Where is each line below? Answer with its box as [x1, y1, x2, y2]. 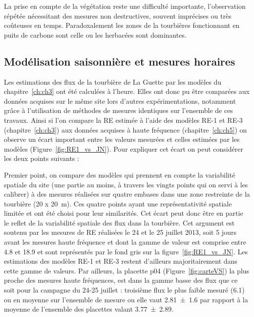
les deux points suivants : [4, 153, 79, 163]
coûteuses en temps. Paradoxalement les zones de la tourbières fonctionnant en [4, 20, 240, 30]
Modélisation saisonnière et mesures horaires [4, 53, 235, 68]
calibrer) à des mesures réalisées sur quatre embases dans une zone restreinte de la [4, 189, 250, 199]
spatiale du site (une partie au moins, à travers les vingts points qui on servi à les [4, 179, 248, 189]
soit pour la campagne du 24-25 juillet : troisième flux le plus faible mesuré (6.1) [4, 285, 245, 295]
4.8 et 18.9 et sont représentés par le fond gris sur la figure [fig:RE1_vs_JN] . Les [4, 246, 248, 256]
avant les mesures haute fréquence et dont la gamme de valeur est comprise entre [4, 237, 246, 247]
